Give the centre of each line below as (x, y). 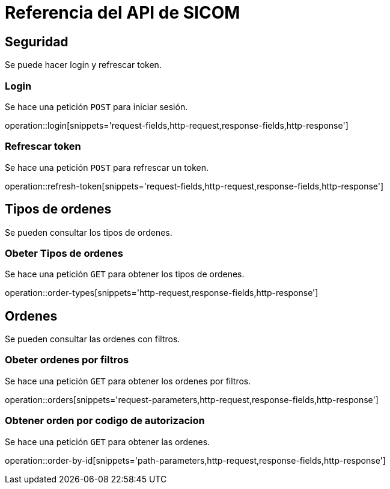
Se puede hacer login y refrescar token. (83, 65)
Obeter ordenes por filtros (67, 360)
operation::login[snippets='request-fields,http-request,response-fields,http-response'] (177, 125)
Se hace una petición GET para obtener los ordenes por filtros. (128, 381)
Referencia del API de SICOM (123, 13)
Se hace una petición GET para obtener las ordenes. (108, 441)
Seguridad (37, 42)
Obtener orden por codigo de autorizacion (105, 421)
